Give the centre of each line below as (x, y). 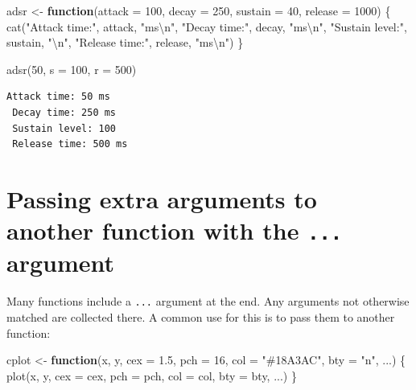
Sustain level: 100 (64, 128)
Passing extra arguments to (162, 198)
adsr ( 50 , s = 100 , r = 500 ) (72, 69)
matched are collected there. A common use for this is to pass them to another (201, 317)
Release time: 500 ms (70, 144)
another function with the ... (175, 230)
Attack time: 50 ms (58, 97)
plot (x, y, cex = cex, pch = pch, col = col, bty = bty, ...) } (152, 375)
